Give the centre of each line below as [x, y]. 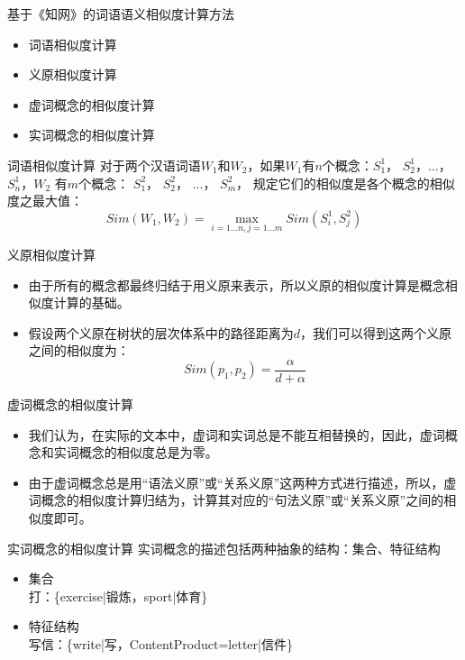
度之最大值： [45, 201]
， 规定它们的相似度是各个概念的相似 [346, 183]
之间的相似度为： [79, 350]
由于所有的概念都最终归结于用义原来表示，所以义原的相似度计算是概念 [237, 284]
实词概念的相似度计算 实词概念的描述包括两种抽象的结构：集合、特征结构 [224, 548]
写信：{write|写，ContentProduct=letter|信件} [160, 643]
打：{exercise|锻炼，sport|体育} [118, 596]
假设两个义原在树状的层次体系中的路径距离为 [161, 332]
